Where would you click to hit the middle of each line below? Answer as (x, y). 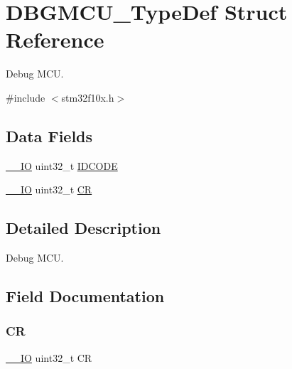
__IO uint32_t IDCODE (62, 165)
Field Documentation (85, 296)
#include (26, 97)
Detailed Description (83, 228)
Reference (55, 39)
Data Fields (49, 135)
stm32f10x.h (88, 97)
